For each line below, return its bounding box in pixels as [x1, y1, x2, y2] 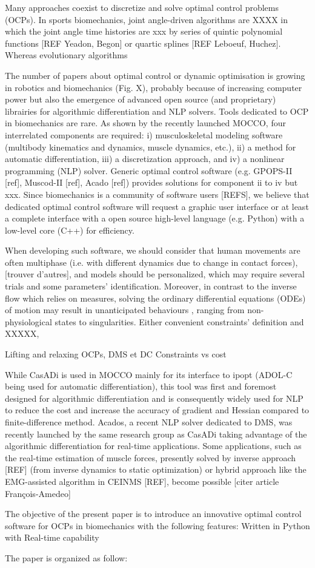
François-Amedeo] [5, 487, 71, 499]
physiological [5, 315, 52, 328]
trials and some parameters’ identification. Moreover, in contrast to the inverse [5, 280, 297, 292]
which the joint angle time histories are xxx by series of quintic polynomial [5, 25, 283, 38]
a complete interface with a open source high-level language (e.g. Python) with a [5, 212, 305, 225]
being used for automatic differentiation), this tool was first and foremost [5, 380, 277, 393]
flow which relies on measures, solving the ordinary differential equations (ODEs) [5, 291, 306, 304]
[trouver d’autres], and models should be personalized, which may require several [5, 268, 305, 280]
